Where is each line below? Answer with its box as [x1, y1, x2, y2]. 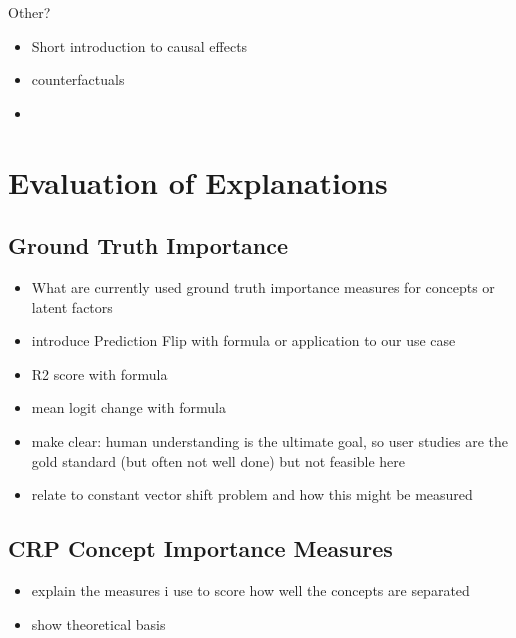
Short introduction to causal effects [31, 35, 248, 56]
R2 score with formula [31, 363, 168, 384]
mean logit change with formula [31, 397, 226, 418]
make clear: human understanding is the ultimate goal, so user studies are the [31, 430, 509, 451]
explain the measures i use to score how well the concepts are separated [31, 579, 470, 600]
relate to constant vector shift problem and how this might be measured [31, 484, 473, 505]
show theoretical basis [31, 613, 166, 634]
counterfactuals [31, 69, 125, 90]
